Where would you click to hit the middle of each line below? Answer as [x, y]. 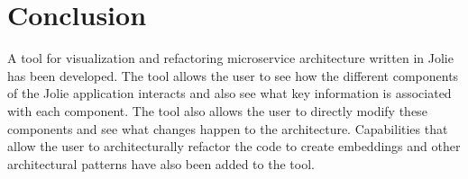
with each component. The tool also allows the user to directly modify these [217, 110]
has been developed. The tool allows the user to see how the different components [233, 75]
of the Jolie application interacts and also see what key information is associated [229, 93]
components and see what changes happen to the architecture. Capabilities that [228, 128]
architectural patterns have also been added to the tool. [161, 163]
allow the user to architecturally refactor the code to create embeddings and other [234, 146]
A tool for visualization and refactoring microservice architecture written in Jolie [230, 58]
